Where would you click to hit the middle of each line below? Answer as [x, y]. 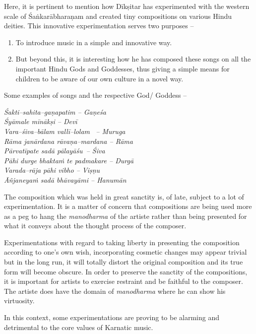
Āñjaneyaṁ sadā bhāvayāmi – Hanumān [65, 179]
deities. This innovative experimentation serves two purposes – [99, 26]
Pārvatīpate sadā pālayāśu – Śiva [55, 151]
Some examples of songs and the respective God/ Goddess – [96, 95]
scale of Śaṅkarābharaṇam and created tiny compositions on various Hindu [118, 16]
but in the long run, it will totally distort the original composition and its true [124, 262]
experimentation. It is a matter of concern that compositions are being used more [128, 206]
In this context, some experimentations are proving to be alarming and [112, 317]
